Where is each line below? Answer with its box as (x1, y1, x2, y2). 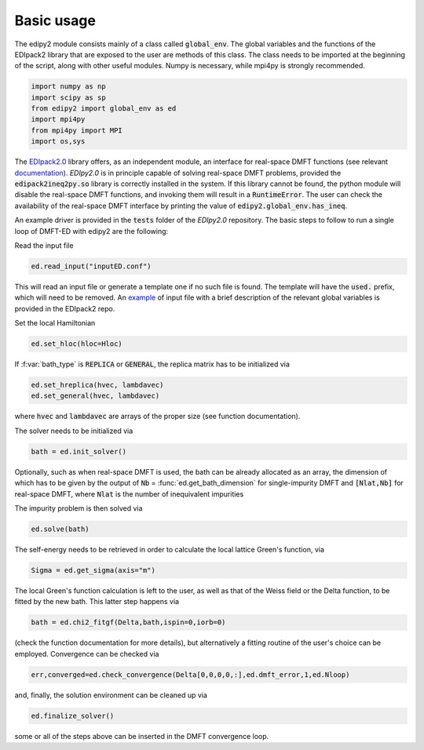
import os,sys (31, 137, 86, 146)
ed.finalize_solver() (31, 711, 115, 720)
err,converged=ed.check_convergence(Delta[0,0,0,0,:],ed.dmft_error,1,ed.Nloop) (31, 670, 350, 679)
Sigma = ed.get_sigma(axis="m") (31, 566, 156, 574)
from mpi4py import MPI (31, 126, 123, 135)
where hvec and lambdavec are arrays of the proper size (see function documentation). (14, 412, 301, 421)
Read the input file (14, 240, 74, 250)
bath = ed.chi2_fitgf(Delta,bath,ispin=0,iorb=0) (31, 618, 226, 627)
